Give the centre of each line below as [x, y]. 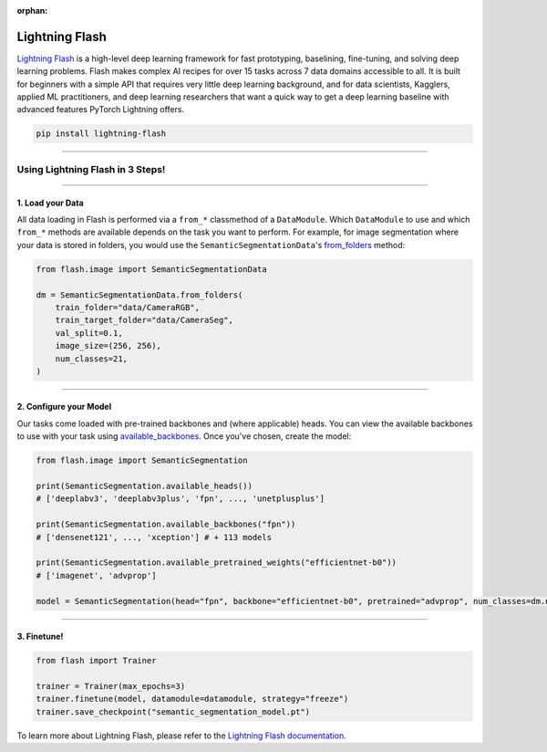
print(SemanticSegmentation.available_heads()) [144, 486]
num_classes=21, [91, 359]
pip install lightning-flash [101, 134]
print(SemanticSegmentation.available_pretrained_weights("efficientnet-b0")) [216, 563]
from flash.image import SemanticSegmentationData [152, 269]
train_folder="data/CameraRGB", [128, 307]
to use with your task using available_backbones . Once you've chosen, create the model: [184, 436]
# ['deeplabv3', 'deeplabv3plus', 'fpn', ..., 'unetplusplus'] [181, 499]
